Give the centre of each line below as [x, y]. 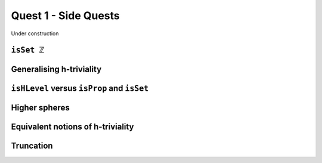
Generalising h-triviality [56, 70]
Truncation [32, 146]
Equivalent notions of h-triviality [72, 127]
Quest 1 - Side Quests [66, 16]
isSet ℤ [28, 50]
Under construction [35, 33]
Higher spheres [40, 108]
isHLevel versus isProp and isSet [80, 89]
